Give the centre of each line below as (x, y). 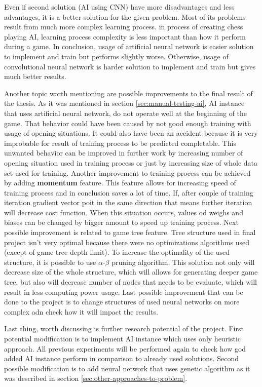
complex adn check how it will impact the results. (81, 311)
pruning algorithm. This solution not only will (183, 262)
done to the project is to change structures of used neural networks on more (122, 302)
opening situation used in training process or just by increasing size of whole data (131, 162)
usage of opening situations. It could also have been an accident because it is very (131, 133)
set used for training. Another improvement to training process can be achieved (127, 172)
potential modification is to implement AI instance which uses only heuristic (123, 338)
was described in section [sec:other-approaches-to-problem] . (96, 378)
